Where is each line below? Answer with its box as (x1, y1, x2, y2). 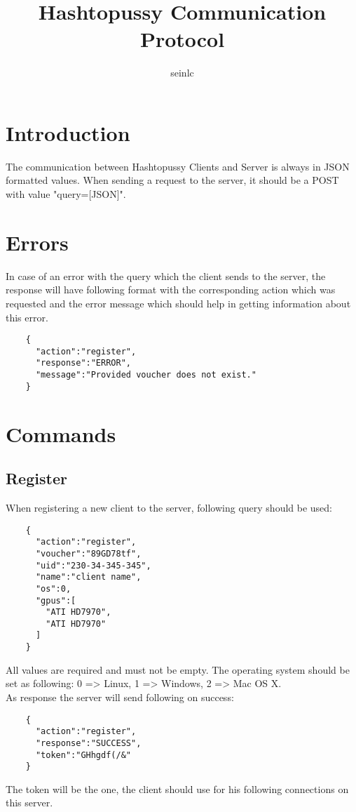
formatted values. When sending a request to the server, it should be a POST (6, 173, 339, 187)
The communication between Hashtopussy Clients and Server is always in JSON (6, 159, 350, 173)
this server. (6, 795, 53, 810)
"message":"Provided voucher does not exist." (35, 370, 256, 380)
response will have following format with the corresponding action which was (6, 282, 336, 297)
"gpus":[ (35, 595, 76, 606)
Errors (6, 227, 69, 256)
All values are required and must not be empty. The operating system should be (6, 662, 350, 677)
